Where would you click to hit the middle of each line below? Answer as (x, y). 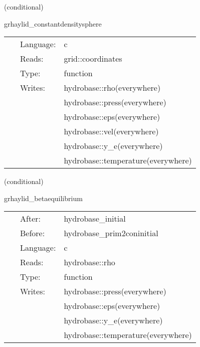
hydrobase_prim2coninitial (111, 233)
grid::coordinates (93, 59)
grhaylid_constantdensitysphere (53, 23)
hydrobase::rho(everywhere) (112, 88)
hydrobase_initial (95, 219)
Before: (33, 233)
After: (30, 219)
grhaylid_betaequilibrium (43, 198)
